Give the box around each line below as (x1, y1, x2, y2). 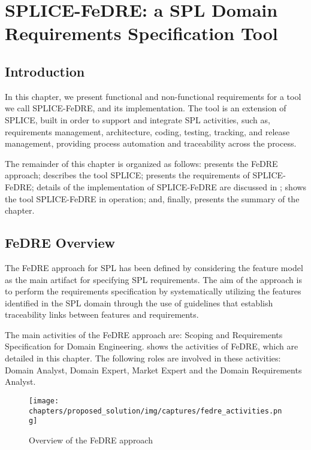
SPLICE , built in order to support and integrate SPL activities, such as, (5, 113, 270, 126)
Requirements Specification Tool (5, 21, 278, 45)
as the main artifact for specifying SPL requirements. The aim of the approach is (5, 273, 302, 285)
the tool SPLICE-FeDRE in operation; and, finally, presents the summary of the (5, 192, 300, 205)
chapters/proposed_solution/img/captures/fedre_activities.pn (29, 406, 282, 415)
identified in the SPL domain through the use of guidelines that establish (5, 296, 273, 309)
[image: (29, 396, 59, 405)
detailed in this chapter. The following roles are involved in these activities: (5, 352, 281, 364)
